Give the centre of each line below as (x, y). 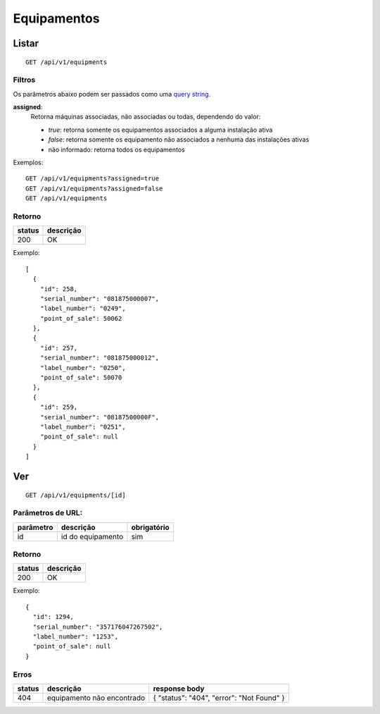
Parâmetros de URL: (48, 513)
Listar (26, 43)
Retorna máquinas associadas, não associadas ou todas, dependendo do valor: (146, 117)
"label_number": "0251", (83, 427)
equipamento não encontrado (96, 698)
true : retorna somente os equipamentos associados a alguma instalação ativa (160, 130)
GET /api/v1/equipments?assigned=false (94, 188)
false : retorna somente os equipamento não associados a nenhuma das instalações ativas (179, 140)
